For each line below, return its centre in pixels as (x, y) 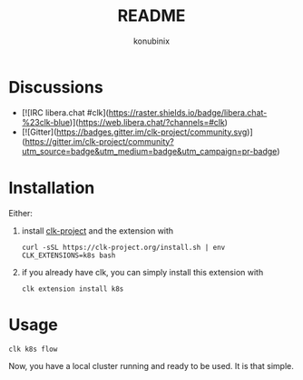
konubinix (151, 41)
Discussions (56, 87)
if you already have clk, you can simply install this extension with (142, 272)
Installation (52, 188)
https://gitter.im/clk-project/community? (99, 141)
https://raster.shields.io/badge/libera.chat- (188, 112)
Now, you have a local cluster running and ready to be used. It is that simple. (151, 365)
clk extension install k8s (73, 289)
